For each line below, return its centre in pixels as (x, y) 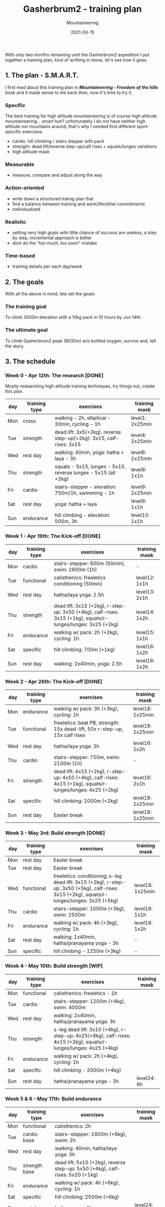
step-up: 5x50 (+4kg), (81, 1169)
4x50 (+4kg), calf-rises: (90, 777)
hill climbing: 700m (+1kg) (84, 649)
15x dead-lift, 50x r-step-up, (89, 729)
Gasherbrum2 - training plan (82, 9)
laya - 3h (65, 459)
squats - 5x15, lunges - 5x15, (90, 467)
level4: (138, 435)
